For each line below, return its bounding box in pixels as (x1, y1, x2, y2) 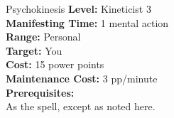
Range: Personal (6, 29, 81, 44)
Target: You (6, 43, 62, 58)
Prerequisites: (6, 85, 75, 100)
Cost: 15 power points (6, 57, 104, 72)
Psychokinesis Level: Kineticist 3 (6, 1, 151, 16)
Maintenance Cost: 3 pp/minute (6, 70, 158, 85)
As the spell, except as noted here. (6, 99, 156, 114)
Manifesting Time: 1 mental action (6, 15, 169, 30)
